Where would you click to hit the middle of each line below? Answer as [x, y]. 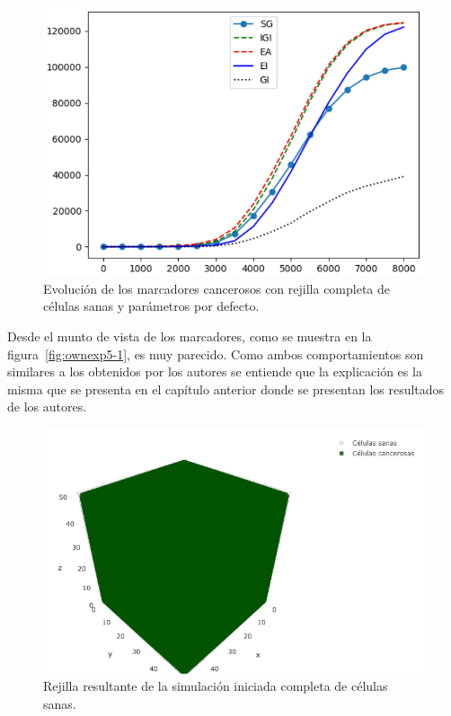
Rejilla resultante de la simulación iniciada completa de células [216, 686]
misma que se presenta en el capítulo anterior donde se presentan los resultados [226, 389]
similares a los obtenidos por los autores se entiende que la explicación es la [215, 371]
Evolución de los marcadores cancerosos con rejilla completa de [217, 288]
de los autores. [47, 407]
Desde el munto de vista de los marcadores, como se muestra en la [190, 336]
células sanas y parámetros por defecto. [151, 306]
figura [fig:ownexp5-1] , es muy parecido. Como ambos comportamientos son [216, 354]
